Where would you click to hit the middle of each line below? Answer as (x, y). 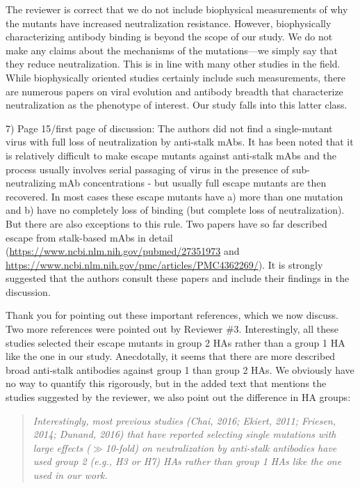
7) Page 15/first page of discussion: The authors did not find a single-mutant (169, 128)
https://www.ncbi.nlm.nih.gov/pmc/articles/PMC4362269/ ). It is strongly (164, 264)
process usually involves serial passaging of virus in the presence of (147, 169)
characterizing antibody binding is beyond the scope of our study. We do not (169, 37)
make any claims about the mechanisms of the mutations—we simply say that (172, 50)
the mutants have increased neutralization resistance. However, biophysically (169, 23)
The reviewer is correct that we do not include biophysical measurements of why (177, 9)
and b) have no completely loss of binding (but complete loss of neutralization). (175, 210)
